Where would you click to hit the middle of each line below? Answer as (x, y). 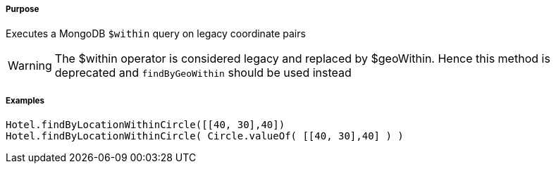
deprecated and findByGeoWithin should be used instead (203, 73)
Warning (30, 66)
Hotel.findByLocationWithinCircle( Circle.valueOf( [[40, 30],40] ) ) (205, 136)
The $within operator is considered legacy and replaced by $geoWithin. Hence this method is (302, 59)
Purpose (23, 9)
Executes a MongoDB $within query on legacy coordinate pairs (156, 34)
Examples (25, 100)
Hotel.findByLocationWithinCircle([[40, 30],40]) (146, 125)
